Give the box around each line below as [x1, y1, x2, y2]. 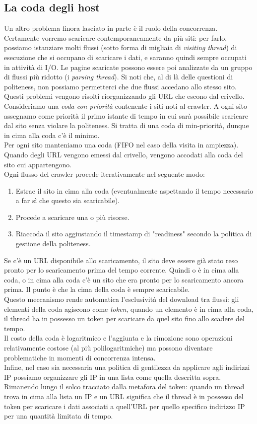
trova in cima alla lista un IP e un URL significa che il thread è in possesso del [4, 391, 244, 401]
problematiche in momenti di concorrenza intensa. [4, 352, 156, 362]
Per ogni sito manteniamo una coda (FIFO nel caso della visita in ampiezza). [4, 140, 239, 150]
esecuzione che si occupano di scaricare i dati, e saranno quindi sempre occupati [4, 52, 247, 62]
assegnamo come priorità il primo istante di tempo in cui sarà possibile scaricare [4, 110, 248, 121]
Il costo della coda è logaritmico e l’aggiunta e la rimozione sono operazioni [4, 333, 233, 343]
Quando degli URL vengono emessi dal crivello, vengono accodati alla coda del [4, 149, 243, 159]
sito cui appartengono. [4, 159, 72, 169]
